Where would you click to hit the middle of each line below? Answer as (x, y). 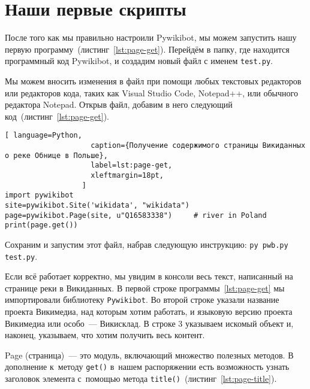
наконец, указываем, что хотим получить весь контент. (105, 335)
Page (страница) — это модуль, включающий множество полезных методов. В (149, 355)
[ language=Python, (43, 136)
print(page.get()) (41, 225)
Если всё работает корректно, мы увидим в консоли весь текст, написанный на (149, 276)
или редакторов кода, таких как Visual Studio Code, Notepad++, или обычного (151, 92)
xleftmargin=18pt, (127, 175)
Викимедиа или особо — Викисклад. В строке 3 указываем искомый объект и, (149, 323)
